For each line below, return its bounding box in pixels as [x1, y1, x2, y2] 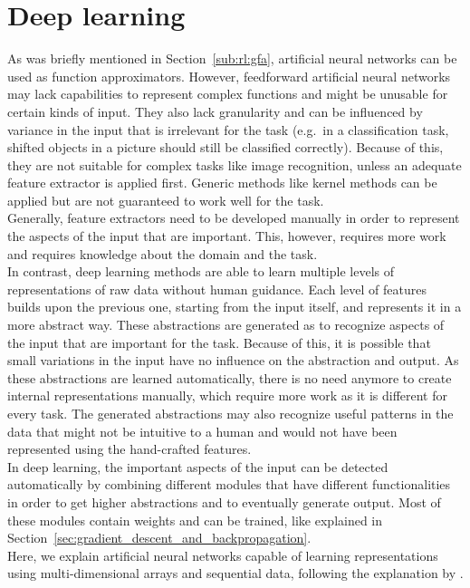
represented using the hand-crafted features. [7, 439, 252, 458]
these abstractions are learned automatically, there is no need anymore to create [7, 368, 452, 387]
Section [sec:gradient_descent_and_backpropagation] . [7, 528, 312, 547]
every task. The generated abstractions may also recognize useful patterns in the [7, 404, 454, 422]
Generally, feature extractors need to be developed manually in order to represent [7, 208, 460, 227]
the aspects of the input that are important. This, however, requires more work [7, 227, 446, 246]
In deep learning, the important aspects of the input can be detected [7, 457, 388, 476]
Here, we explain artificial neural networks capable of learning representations [7, 545, 438, 564]
